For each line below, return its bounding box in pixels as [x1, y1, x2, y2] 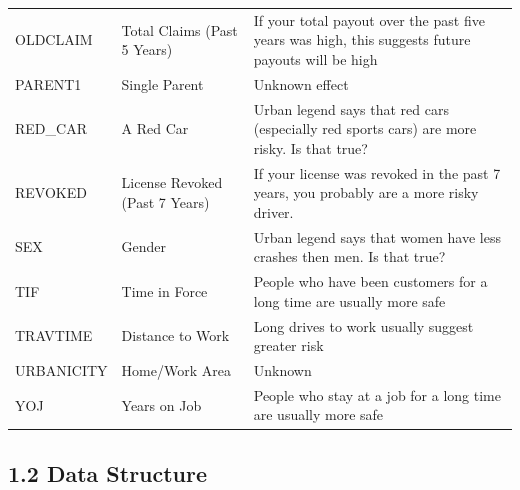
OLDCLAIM [15, 29, 93, 50]
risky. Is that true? [253, 137, 368, 158]
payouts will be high [253, 48, 378, 69]
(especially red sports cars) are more [253, 118, 477, 139]
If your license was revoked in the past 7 [253, 162, 501, 183]
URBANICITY [15, 360, 108, 380]
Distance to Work [121, 325, 230, 346]
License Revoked [121, 172, 223, 193]
